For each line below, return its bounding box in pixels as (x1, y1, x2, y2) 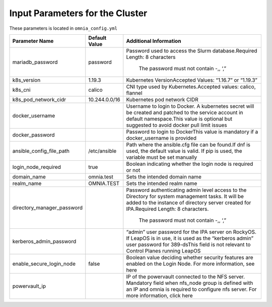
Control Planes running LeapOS (126, 247, 201, 254)
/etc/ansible (88, 147, 117, 154)
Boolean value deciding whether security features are (126, 254, 254, 261)
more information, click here (126, 292, 193, 299)
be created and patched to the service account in (126, 109, 243, 116)
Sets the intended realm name (126, 179, 197, 187)
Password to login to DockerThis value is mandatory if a (126, 128, 258, 135)
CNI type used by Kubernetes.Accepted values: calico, (126, 83, 256, 90)
